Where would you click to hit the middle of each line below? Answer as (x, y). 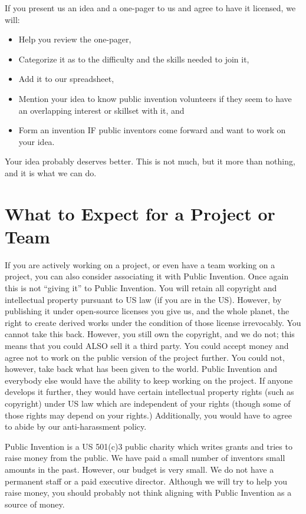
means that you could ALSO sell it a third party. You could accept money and (147, 345)
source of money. (35, 504)
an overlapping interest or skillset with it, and (101, 110)
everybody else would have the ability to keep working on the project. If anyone (149, 380)
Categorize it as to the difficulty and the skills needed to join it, (134, 59)
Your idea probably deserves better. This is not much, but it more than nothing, (150, 161)
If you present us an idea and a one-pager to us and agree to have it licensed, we (150, 8)
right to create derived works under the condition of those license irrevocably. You (153, 322)
